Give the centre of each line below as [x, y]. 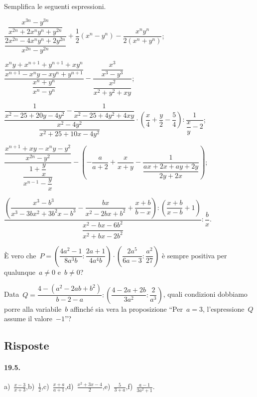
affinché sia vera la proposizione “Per [126, 308]
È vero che [20, 255]
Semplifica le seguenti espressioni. [55, 6]
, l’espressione [224, 308]
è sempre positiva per [194, 255]
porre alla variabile [33, 308]
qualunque [20, 272]
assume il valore [28, 318]
